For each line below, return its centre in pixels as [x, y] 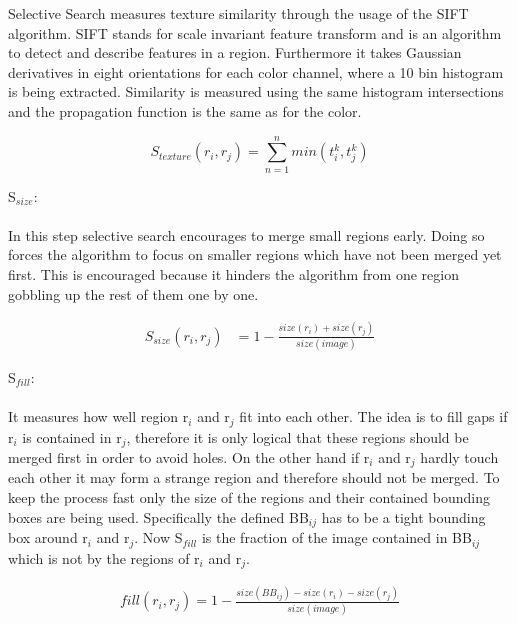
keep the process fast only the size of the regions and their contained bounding [249, 497]
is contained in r [72, 436]
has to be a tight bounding [403, 516]
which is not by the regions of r [104, 557]
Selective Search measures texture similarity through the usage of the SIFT [238, 13]
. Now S [158, 537]
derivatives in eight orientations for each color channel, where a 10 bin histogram [256, 71]
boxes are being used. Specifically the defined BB [158, 516]
